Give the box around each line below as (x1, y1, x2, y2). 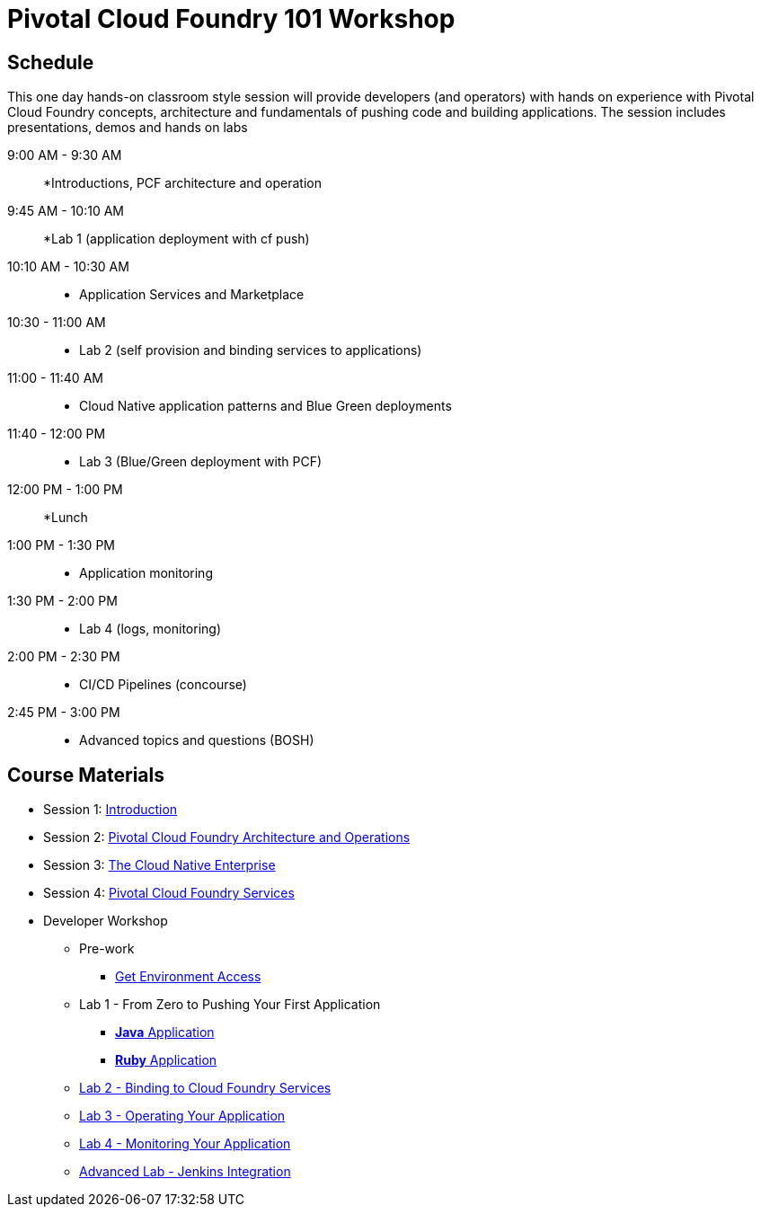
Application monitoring (79, 565, 213, 581)
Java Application (115, 1024, 215, 1041)
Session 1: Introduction (43, 802, 178, 818)
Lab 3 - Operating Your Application (79, 1108, 286, 1124)
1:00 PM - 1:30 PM (7, 537, 115, 554)
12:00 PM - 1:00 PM (7, 482, 123, 498)
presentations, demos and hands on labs (7, 120, 248, 136)
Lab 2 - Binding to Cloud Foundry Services (79, 1080, 332, 1096)
